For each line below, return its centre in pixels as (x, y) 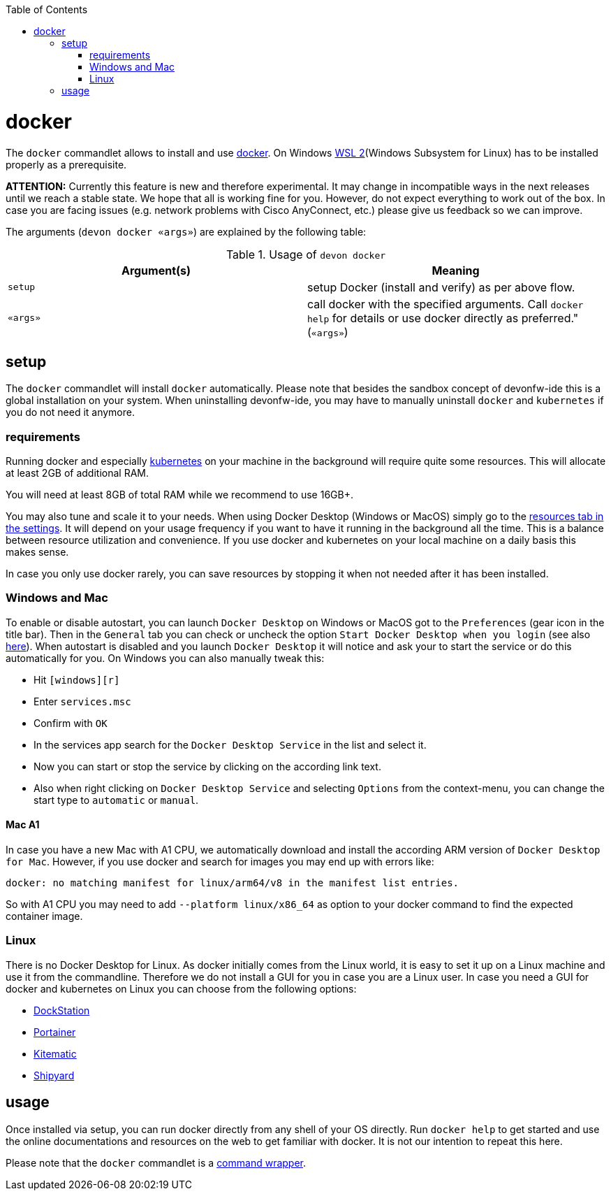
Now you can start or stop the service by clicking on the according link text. (207, 766)
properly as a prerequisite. (66, 164)
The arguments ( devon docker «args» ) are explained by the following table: (186, 231)
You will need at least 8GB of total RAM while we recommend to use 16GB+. (179, 495)
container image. (44, 916)
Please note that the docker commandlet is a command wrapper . (156, 1162)
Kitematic (55, 1053)
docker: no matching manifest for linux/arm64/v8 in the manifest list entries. (233, 883)
